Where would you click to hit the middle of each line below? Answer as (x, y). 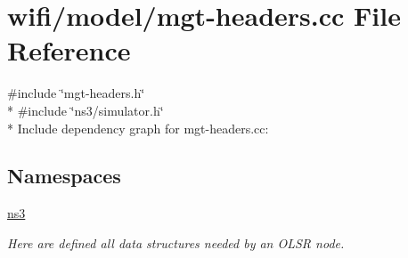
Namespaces (64, 176)
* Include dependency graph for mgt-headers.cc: (138, 128)
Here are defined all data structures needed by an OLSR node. (176, 242)
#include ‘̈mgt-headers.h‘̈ (76, 93)
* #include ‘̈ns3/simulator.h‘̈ (86, 110)
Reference (69, 50)
